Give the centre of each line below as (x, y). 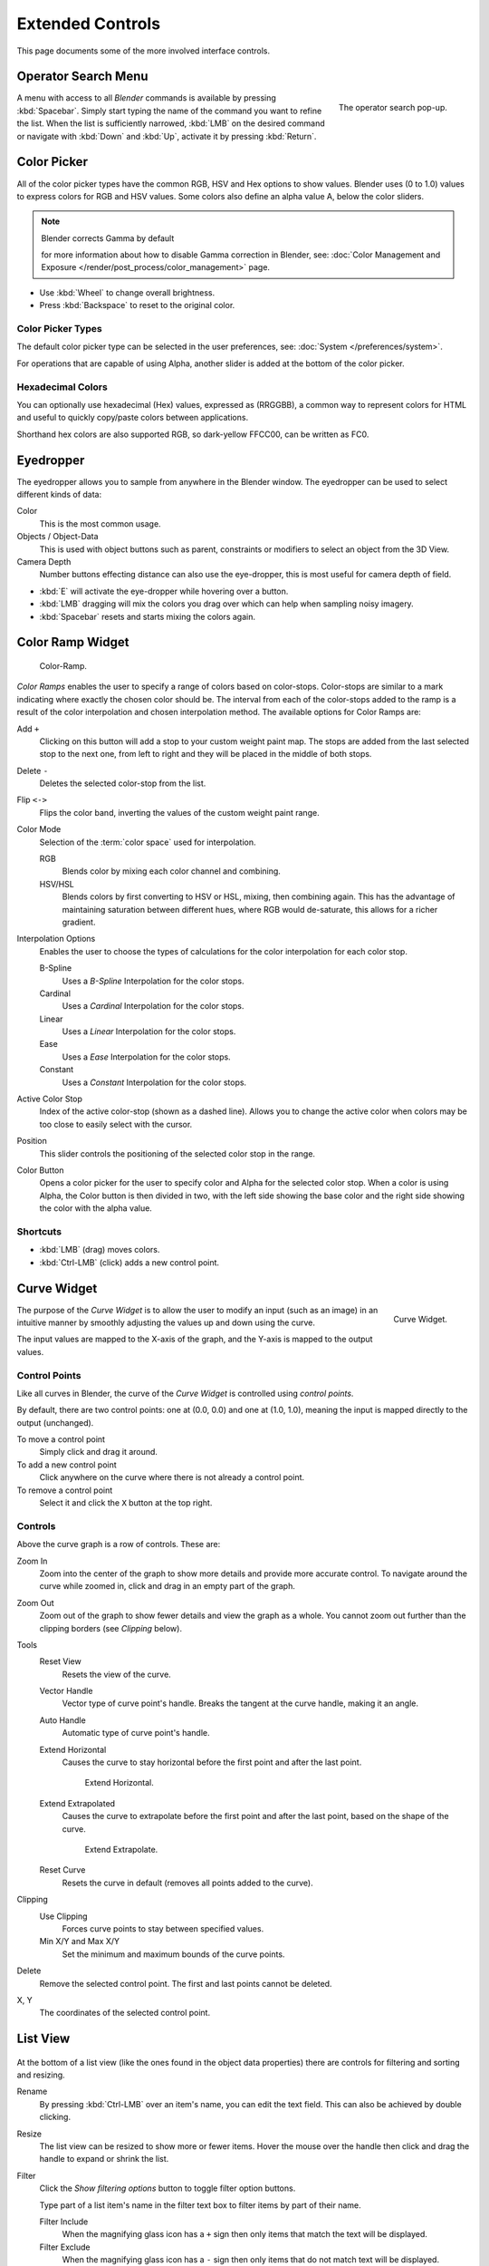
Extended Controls (89, 24)
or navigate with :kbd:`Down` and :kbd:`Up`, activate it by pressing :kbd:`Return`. (167, 136)
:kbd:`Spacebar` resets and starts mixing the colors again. (147, 616)
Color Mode (39, 829)
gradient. (79, 922)
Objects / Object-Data (58, 537)
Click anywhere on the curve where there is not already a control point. (172, 1477)
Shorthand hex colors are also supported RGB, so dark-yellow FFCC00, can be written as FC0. (193, 434)
